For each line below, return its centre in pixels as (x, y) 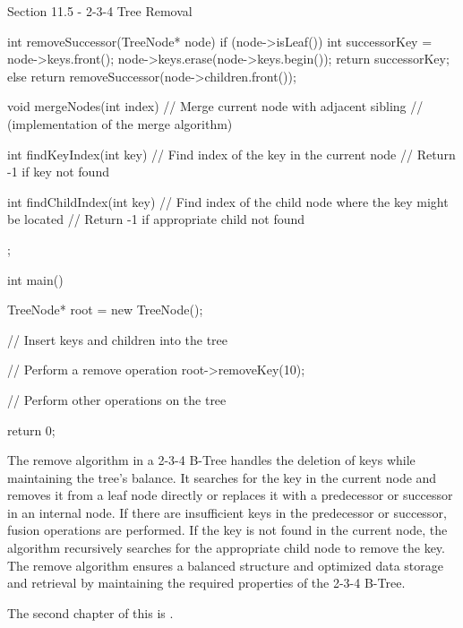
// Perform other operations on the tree (117, 399)
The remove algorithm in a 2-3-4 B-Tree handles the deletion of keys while (211, 460)
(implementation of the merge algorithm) (120, 123)
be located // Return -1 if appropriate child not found (156, 219)
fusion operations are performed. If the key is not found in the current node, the (227, 530)
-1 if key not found (58, 172)
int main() (35, 279)
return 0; (31, 430)
